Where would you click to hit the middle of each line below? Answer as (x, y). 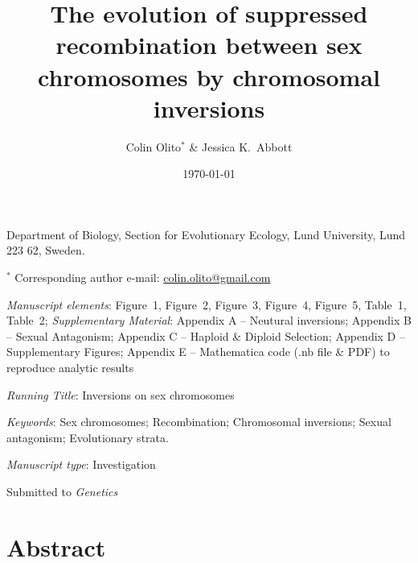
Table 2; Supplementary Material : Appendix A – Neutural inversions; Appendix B (209, 320)
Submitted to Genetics (62, 491)
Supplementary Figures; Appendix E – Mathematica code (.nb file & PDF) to (198, 352)
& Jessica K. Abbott (241, 146)
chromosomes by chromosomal (209, 76)
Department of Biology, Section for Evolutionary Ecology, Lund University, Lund (206, 234)
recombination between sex (209, 45)
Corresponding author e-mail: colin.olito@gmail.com (143, 277)
